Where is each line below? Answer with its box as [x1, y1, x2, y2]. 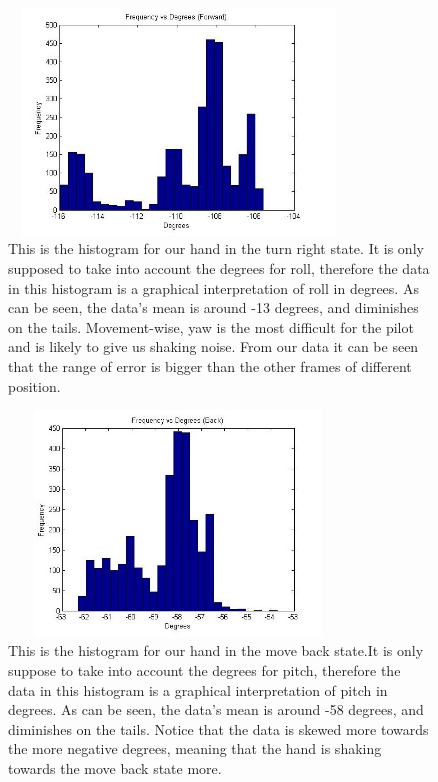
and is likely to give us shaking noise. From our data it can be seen [8, 336, 419, 357]
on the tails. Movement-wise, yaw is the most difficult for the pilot [8, 316, 414, 337]
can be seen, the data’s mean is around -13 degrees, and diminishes [8, 297, 419, 318]
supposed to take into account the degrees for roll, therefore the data [8, 257, 430, 278]
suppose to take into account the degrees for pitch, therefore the [8, 660, 401, 681]
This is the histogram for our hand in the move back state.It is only [8, 640, 424, 661]
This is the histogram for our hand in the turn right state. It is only [8, 238, 424, 259]
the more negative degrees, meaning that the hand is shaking [8, 738, 382, 759]
